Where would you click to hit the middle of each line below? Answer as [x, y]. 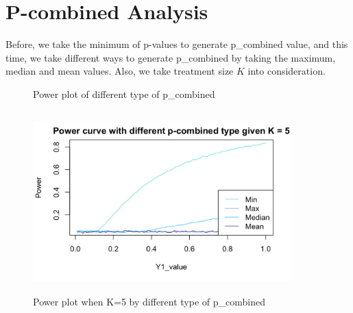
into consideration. [287, 71]
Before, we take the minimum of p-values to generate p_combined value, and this [177, 44]
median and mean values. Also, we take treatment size [120, 71]
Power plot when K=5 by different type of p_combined [149, 301]
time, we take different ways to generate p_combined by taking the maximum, [171, 57]
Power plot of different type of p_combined [124, 93]
